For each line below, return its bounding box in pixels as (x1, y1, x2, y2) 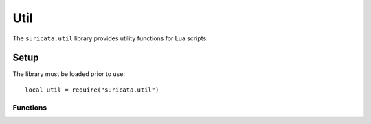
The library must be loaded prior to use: (12, 70, 125, 78)
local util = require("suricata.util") (25, 86, 159, 94)
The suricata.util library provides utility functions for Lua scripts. (12, 34, 209, 42)
